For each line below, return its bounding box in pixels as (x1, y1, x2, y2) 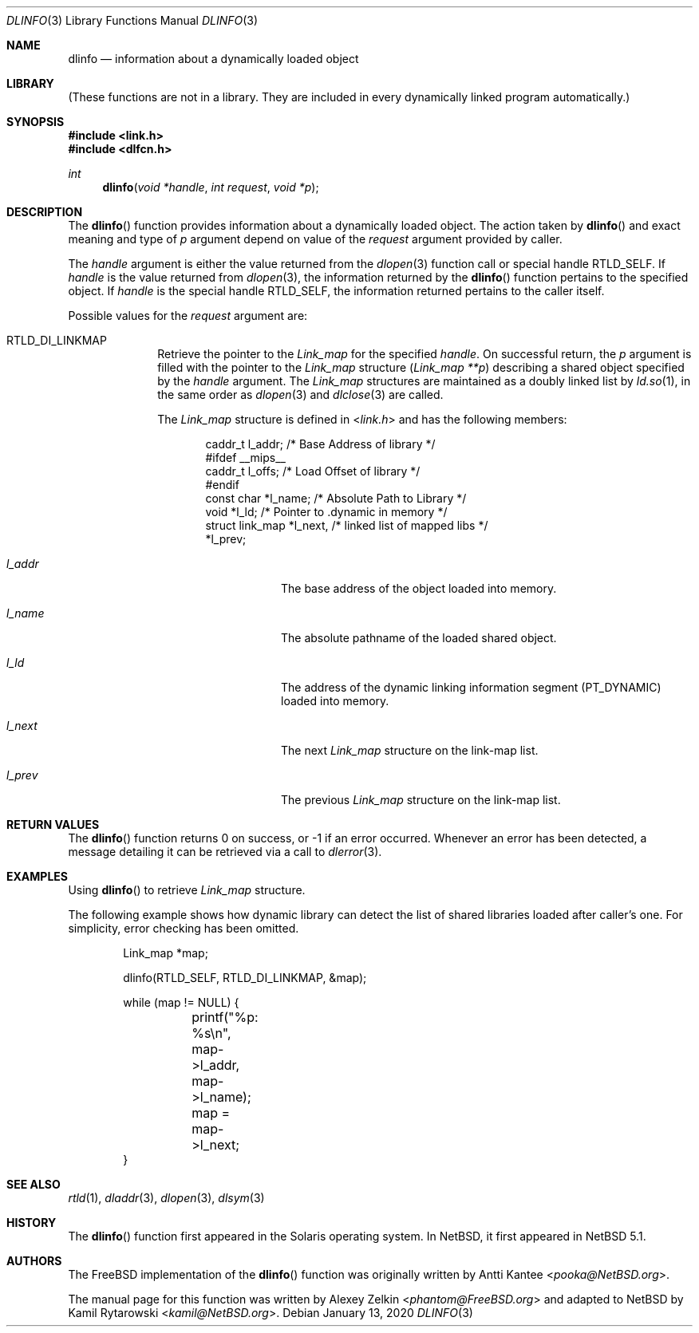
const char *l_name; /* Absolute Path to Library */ (205, 491, 467, 505)
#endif (205, 478, 239, 491)
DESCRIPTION (6, 205, 83, 219)
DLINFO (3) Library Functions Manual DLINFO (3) (6, 14, 259, 27)
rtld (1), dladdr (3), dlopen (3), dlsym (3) (68, 1191, 265, 1205)
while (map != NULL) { (123, 996, 239, 1009)
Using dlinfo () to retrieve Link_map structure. (68, 883, 306, 897)
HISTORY (6, 1216, 57, 1229)
